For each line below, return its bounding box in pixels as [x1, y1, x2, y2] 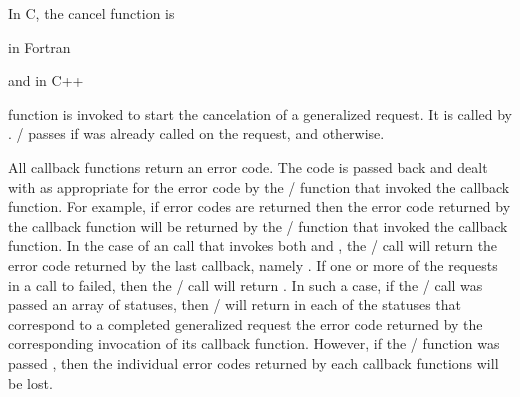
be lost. [8, 372, 53, 393]
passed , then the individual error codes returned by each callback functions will [8, 352, 499, 373]
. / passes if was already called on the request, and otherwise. [8, 123, 385, 144]
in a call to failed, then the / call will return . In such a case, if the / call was [8, 274, 483, 295]
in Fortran [8, 36, 71, 57]
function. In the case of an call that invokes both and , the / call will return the [8, 235, 498, 256]
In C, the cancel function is [8, 3, 175, 23]
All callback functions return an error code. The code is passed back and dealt [8, 156, 488, 177]
